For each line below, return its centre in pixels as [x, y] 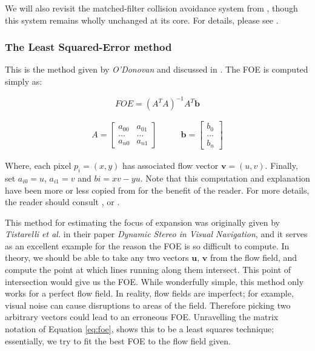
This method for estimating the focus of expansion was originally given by [142, 222]
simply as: [24, 81]
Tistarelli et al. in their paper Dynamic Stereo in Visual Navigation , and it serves [156, 234]
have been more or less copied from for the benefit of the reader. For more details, [157, 190]
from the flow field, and [254, 258]
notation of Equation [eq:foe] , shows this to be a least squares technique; [140, 329]
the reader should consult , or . [62, 202]
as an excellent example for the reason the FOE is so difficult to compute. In [147, 245]
